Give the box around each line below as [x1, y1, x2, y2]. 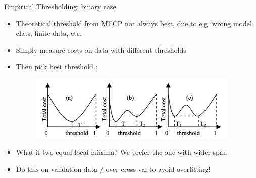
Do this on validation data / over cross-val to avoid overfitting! [16, 163, 211, 174]
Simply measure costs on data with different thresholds [16, 44, 186, 55]
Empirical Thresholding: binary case [4, 1, 116, 11]
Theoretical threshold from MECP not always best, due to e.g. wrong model [16, 18, 252, 28]
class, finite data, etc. [16, 28, 82, 38]
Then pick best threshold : [16, 61, 98, 72]
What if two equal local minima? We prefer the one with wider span [16, 147, 227, 157]
